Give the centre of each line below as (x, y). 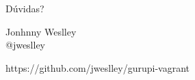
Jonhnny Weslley (41, 31)
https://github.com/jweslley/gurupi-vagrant (97, 67)
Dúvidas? (25, 8)
